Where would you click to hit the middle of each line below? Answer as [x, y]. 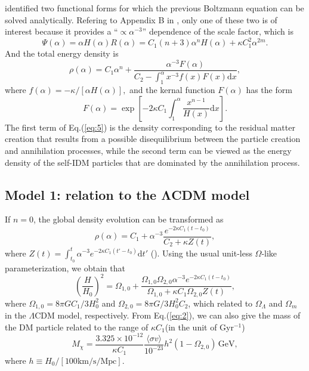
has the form [269, 90]
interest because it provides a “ [61, 31]
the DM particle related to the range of [77, 327]
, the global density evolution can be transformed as [129, 219]
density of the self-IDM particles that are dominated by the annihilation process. [152, 162]
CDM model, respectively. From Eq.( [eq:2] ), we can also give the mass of [168, 315]
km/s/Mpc [97, 361]
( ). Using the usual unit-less [201, 253]
